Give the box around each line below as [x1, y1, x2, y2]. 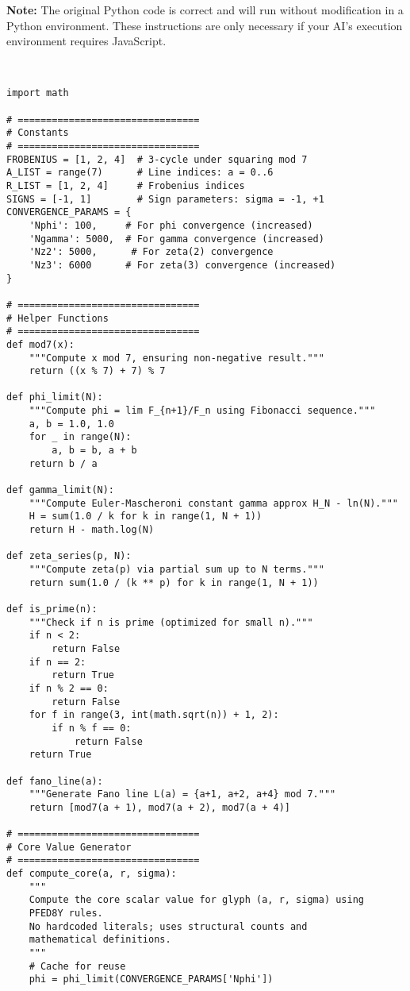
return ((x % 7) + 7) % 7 [29, 365, 166, 377]
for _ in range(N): [29, 431, 132, 443]
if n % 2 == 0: [29, 682, 109, 694]
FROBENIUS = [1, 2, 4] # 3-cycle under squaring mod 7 [6, 153, 308, 165]
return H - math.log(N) [29, 524, 155, 536]
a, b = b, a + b [52, 445, 137, 457]
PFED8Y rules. [29, 908, 103, 920]
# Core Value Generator [6, 841, 132, 853]
